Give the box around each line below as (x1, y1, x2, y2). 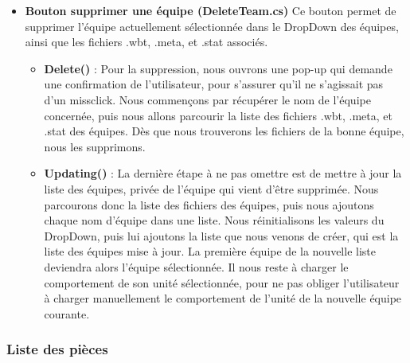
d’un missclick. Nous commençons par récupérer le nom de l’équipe (44, 91, 371, 107)
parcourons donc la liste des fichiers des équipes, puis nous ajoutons (44, 196, 374, 213)
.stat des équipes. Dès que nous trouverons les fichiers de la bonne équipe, (44, 123, 404, 139)
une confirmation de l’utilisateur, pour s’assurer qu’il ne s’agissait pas (44, 76, 384, 92)
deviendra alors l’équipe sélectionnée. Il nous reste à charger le (44, 258, 349, 275)
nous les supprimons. (44, 138, 146, 154)
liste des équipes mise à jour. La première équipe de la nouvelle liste (44, 243, 376, 260)
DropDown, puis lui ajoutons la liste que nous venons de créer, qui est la (44, 227, 399, 244)
